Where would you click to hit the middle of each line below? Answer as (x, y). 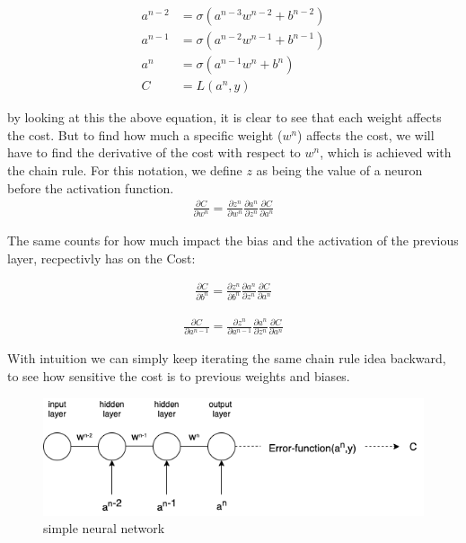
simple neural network (104, 528)
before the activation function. (91, 187)
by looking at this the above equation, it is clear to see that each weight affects (224, 117)
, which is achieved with (386, 152)
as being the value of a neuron (339, 169)
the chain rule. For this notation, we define (125, 169)
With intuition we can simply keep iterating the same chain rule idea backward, (227, 358)
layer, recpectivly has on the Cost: (101, 258)
